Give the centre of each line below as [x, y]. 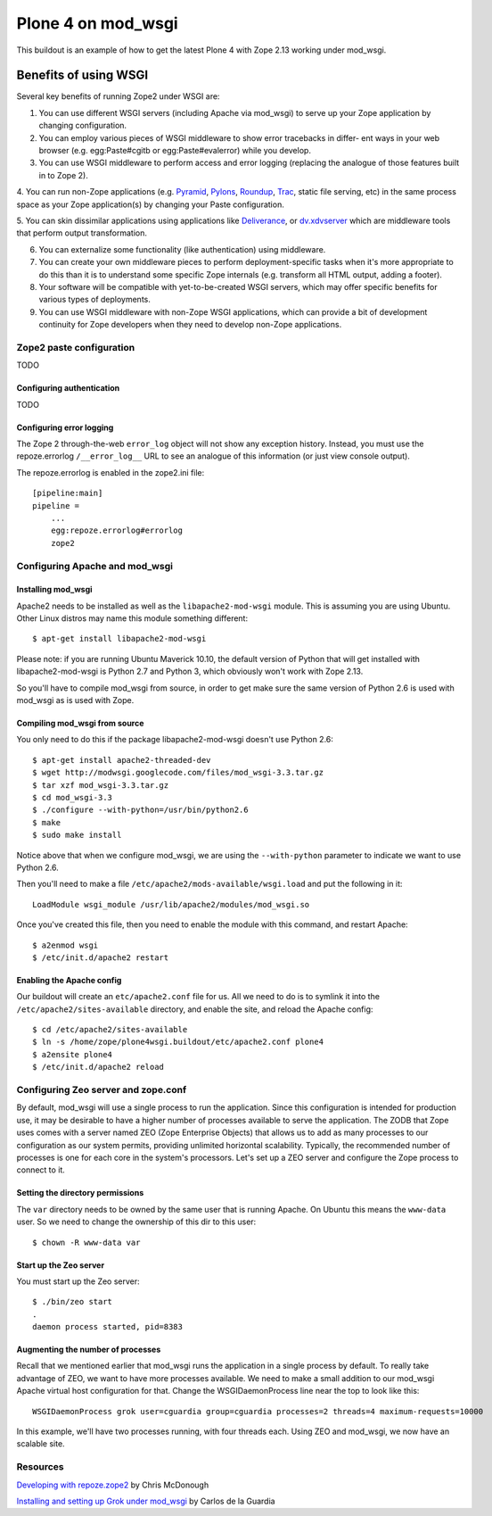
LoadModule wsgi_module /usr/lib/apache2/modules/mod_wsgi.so [171, 904]
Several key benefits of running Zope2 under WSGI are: [118, 96]
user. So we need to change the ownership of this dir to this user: [136, 1222]
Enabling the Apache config [69, 980]
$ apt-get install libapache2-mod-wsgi [119, 639]
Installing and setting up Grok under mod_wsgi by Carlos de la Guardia [146, 1501]
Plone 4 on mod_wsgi [97, 23]
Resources [40, 1467]
